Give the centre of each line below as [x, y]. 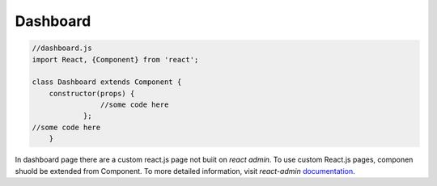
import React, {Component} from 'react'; [115, 59]
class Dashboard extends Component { [107, 82]
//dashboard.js [62, 48]
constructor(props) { [92, 93]
